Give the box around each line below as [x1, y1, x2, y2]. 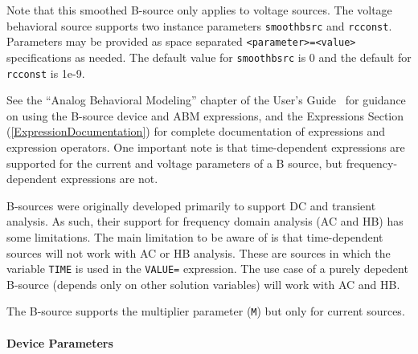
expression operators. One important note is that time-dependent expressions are [6, 139, 405, 155]
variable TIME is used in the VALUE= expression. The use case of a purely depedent [6, 260, 408, 277]
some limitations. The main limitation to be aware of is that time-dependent [6, 228, 383, 245]
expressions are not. [60, 170, 158, 187]
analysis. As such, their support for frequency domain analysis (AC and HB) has [6, 213, 404, 230]
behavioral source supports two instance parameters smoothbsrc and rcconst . [6, 17, 392, 34]
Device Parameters [6, 334, 113, 351]
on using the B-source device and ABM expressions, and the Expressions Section [6, 107, 404, 124]
